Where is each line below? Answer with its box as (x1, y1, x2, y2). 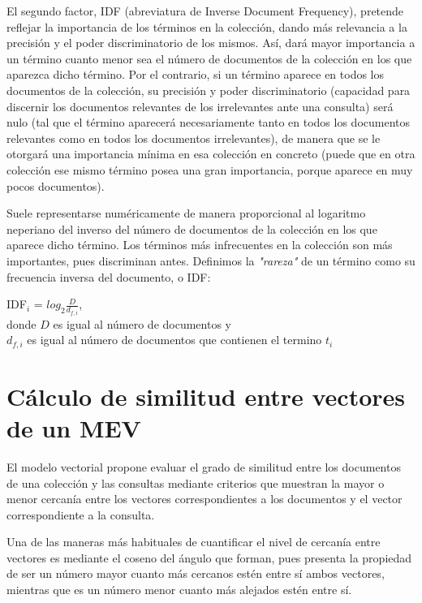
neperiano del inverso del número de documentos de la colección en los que (6, 220, 377, 237)
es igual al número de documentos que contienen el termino (27, 331, 322, 348)
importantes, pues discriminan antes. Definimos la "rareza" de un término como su (6, 252, 416, 269)
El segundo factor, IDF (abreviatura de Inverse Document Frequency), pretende (6, 2, 404, 19)
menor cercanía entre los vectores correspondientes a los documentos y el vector (6, 490, 403, 507)
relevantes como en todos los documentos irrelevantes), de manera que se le (6, 129, 381, 146)
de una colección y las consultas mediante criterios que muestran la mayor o (6, 474, 385, 491)
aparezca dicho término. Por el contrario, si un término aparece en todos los (6, 66, 385, 83)
